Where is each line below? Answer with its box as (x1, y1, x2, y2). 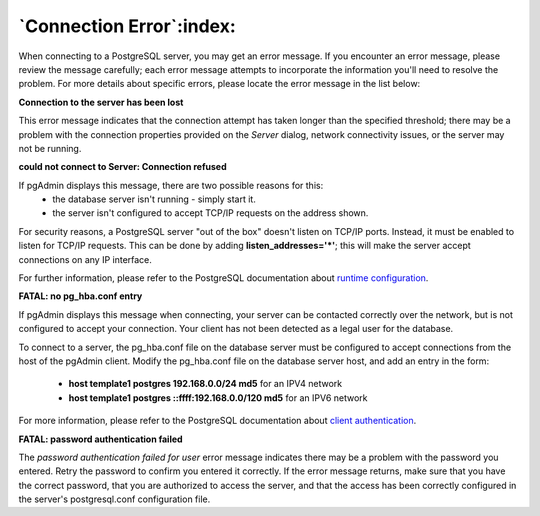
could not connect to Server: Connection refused (18, 161, 227, 173)
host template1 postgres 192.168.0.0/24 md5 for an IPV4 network (68, 378, 343, 390)
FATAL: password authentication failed (18, 433, 184, 445)
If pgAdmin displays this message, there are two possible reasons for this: (18, 179, 324, 191)
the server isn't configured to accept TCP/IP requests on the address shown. (52, 207, 369, 219)
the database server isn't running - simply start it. (52, 193, 257, 205)
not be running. (18, 142, 82, 154)
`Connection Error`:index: (18, 15, 237, 37)
